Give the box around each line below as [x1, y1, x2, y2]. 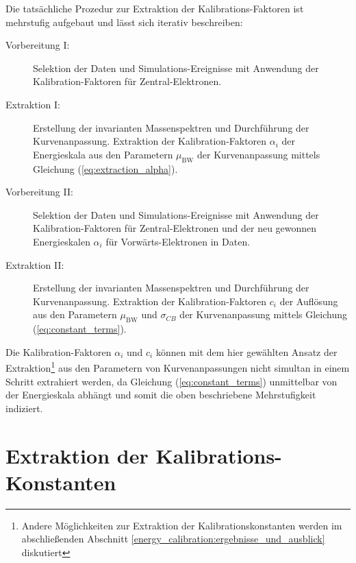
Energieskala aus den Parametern [33, 147, 173, 161]
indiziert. [5, 400, 43, 415]
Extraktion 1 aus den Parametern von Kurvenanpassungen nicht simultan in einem [5, 359, 350, 374]
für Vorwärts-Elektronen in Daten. [105, 234, 251, 248]
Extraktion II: [5, 257, 64, 272]
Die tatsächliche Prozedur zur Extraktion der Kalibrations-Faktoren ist [5, 1, 304, 15]
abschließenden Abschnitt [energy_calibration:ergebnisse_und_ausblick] [21, 531, 325, 546]
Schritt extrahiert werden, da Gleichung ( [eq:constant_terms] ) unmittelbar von [5, 374, 338, 388]
